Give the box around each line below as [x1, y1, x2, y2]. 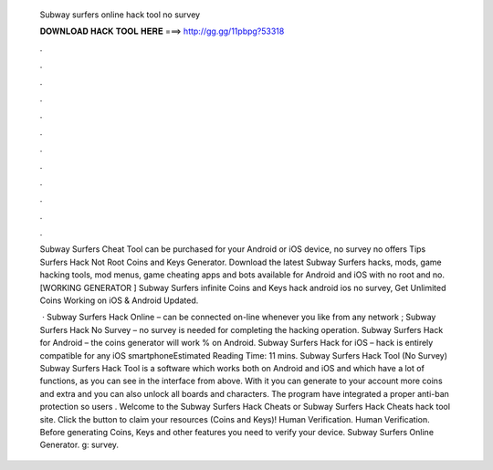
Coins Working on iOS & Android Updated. [39, 295, 199, 306]
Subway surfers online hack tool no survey [39, 9, 201, 20]
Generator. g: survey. [39, 439, 119, 451]
